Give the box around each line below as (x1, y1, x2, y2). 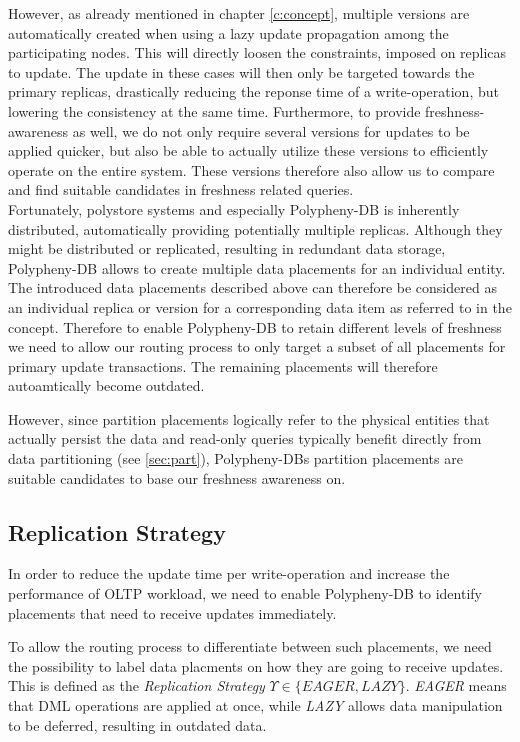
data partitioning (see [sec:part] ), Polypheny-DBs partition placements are (8, 448, 463, 469)
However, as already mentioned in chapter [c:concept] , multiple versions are (8, 3, 470, 23)
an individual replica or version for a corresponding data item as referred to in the (8, 296, 512, 317)
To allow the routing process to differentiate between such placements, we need (8, 636, 492, 657)
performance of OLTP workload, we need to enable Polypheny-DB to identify (8, 583, 482, 604)
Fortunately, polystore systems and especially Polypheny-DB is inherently (8, 198, 460, 219)
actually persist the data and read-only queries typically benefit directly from (8, 428, 482, 449)
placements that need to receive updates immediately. (8, 602, 337, 623)
